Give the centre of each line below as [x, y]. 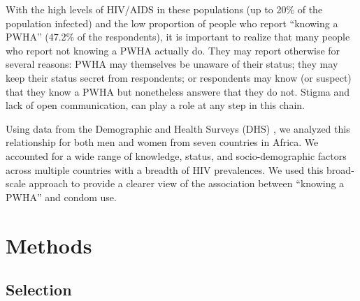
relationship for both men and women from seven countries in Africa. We [162, 142]
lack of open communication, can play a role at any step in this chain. [155, 105]
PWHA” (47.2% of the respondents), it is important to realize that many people [178, 37]
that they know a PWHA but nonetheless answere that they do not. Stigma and [178, 91]
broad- [340, 169]
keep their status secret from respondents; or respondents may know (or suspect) [179, 77]
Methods [49, 245]
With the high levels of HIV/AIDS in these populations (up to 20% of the [164, 9]
